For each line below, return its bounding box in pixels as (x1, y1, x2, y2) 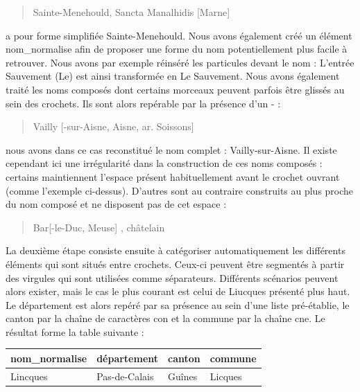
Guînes (168, 368, 198, 383)
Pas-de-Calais (96, 368, 154, 383)
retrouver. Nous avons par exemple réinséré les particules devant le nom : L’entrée (6, 55, 354, 69)
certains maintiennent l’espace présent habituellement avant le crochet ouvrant (6, 169, 340, 184)
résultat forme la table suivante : (6, 324, 144, 339)
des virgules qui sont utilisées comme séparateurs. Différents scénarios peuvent (6, 270, 338, 285)
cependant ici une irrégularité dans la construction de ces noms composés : (6, 156, 323, 170)
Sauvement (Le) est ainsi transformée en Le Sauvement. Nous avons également (6, 69, 340, 83)
